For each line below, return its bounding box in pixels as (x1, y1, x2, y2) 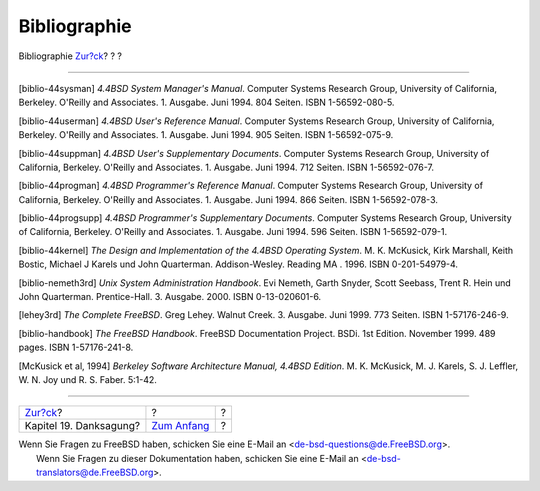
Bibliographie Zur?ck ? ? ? (18, 50, 122, 62)
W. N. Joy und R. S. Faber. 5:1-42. (18, 373, 157, 385)
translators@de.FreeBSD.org (36, 466, 154, 479)
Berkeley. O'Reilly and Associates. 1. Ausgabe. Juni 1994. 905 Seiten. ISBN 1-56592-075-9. (18, 129, 394, 141)
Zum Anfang (151, 419, 210, 433)
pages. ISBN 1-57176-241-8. (18, 341, 134, 354)
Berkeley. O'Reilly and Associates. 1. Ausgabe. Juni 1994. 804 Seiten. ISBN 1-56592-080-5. (18, 96, 395, 109)
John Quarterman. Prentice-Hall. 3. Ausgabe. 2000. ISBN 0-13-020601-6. (18, 291, 322, 303)
